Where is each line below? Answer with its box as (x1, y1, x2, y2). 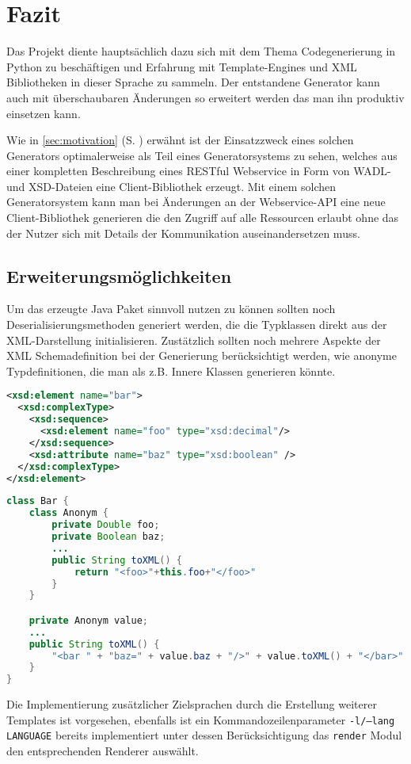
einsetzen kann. (6, 105, 81, 121)
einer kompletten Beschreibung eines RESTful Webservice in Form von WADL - (6, 162, 391, 179)
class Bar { (6, 495, 69, 507)
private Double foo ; (51, 519, 160, 531)
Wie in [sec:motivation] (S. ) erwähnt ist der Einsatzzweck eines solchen (6, 132, 354, 148)
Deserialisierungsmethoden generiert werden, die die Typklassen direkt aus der (6, 316, 387, 333)
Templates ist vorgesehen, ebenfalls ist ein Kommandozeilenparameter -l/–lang (6, 711, 395, 728)
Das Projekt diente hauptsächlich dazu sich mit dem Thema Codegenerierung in (6, 43, 396, 59)
